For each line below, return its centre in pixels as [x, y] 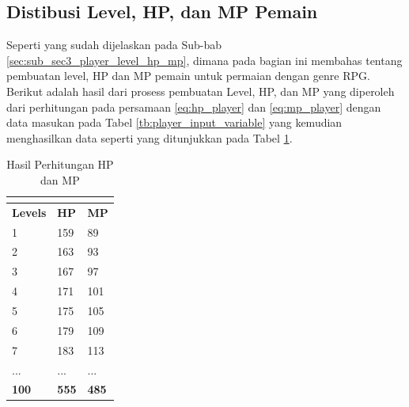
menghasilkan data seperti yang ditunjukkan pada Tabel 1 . [150, 137]
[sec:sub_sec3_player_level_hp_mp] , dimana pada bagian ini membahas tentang [204, 60]
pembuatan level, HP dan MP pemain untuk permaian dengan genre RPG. [188, 76]
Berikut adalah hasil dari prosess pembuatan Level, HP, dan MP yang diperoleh [201, 91]
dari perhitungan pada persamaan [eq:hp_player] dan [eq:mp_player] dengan [194, 107]
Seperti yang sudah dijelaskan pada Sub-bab [114, 45]
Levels [29, 212]
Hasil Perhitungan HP [60, 164]
